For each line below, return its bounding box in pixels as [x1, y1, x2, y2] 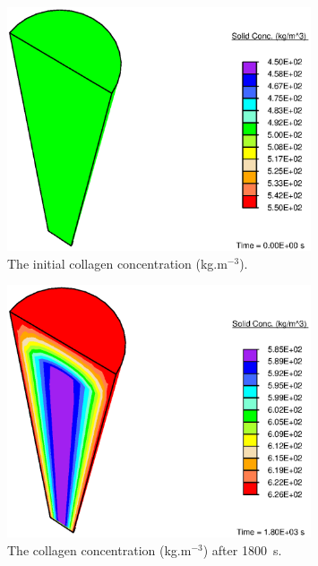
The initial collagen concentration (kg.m [7, 253, 228, 272]
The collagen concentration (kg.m [7, 540, 192, 559]
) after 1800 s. [202, 540, 282, 559]
